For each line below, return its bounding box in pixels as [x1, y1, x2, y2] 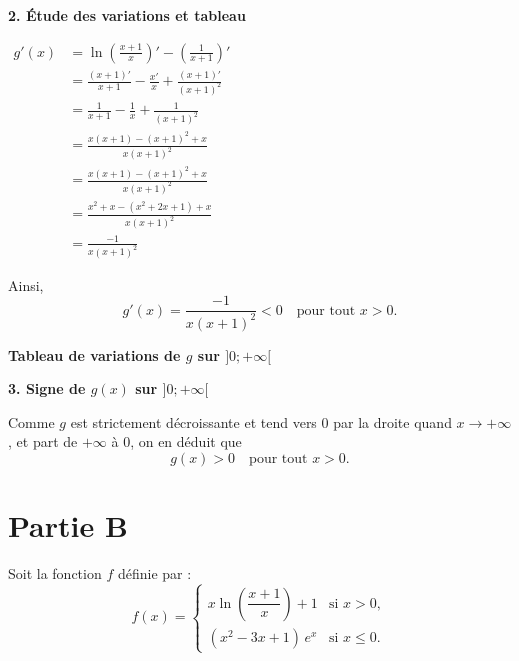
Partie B [8, 505, 128, 546]
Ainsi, [8, 274, 44, 295]
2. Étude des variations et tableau [8, 5, 246, 25]
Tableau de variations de [8, 344, 181, 365]
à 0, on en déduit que [111, 431, 242, 452]
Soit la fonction [8, 563, 102, 584]
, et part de [8, 431, 78, 452]
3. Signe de [8, 378, 86, 399]
